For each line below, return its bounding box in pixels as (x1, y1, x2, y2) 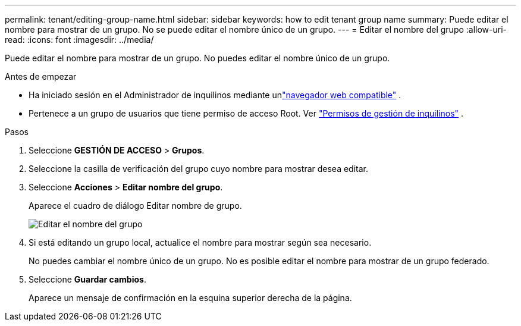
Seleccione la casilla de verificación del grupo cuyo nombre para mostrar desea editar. (29, 164, 369, 174)
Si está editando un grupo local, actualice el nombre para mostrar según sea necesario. (29, 237, 372, 247)
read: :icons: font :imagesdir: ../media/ (5, 35, 154, 45)
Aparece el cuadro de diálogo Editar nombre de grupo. (29, 200, 242, 211)
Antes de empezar (5, 71, 77, 81)
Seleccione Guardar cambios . (29, 274, 146, 284)
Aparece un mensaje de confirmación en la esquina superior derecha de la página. (29, 293, 352, 303)
